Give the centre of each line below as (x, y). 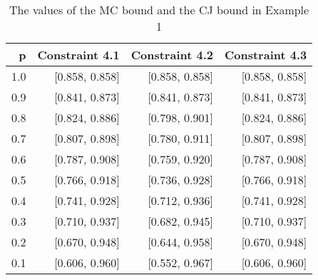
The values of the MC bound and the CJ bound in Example (159, 10)
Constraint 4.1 (78, 55)
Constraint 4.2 (172, 55)
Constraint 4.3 (266, 55)
